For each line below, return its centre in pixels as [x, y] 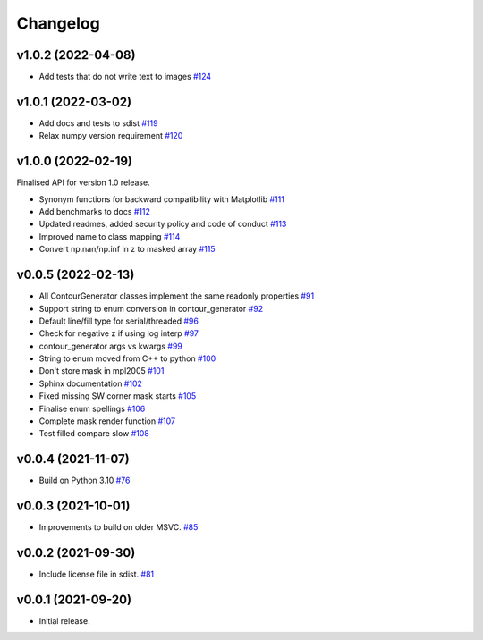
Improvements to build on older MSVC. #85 [119, 527]
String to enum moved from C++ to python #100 [127, 358]
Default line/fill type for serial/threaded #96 [119, 321]
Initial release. [64, 621]
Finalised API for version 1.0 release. [84, 182]
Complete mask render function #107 [107, 421]
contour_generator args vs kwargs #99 [110, 346]
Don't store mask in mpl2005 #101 [102, 371]
